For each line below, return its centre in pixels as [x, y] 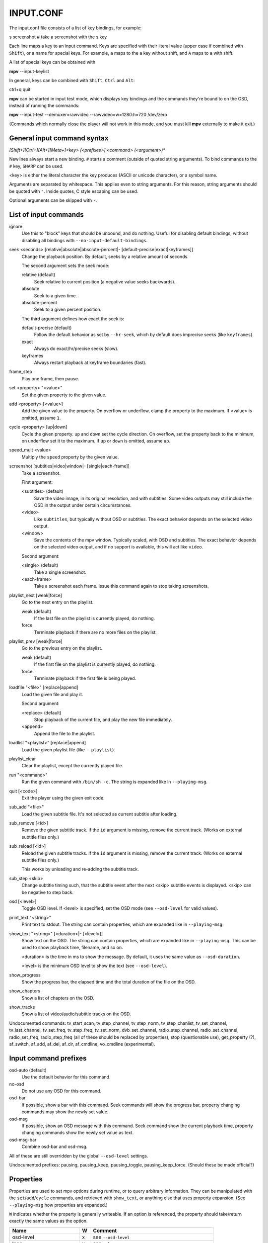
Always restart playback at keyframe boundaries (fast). [90, 362]
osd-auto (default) [28, 1070]
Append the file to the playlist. [65, 733]
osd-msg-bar [23, 1140]
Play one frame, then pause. [50, 378]
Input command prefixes [48, 1058]
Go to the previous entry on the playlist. [62, 648]
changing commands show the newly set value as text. [78, 1133]
